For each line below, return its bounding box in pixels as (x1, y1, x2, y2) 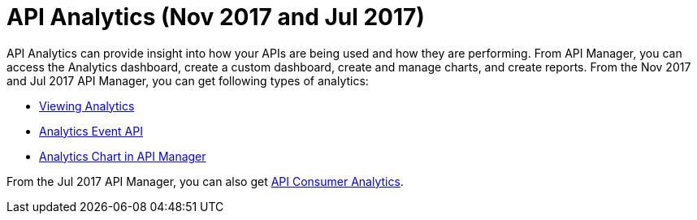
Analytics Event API (39, 123, 143, 138)
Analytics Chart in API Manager (39, 149, 206, 163)
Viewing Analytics (39, 98, 135, 113)
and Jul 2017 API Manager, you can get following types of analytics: (6, 73, 369, 88)
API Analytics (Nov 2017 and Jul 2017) (6, 3, 425, 31)
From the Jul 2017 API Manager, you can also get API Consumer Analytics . (6, 174, 404, 188)
